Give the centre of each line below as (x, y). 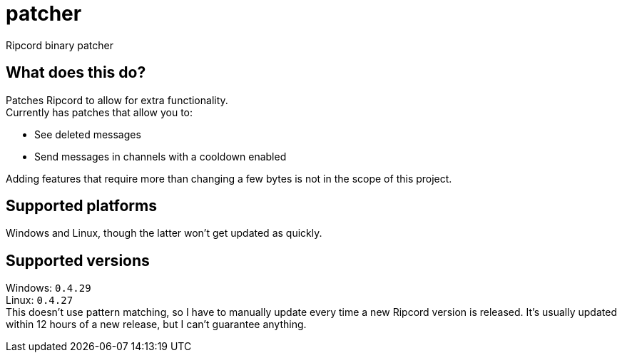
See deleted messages (88, 134)
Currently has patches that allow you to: (100, 112)
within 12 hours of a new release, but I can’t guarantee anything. (156, 324)
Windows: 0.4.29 (49, 288)
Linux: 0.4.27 (40, 300)
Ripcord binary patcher (60, 45)
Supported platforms (81, 206)
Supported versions (78, 260)
